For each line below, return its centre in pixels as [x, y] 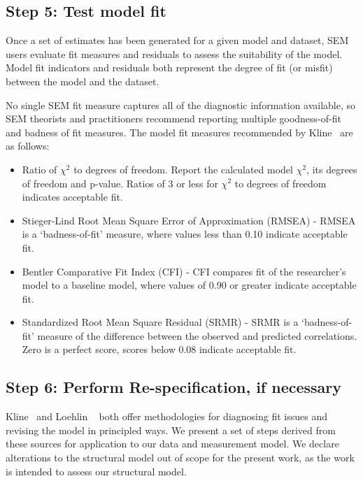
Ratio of [40, 169]
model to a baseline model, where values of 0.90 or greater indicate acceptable [189, 285]
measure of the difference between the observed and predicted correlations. [197, 335]
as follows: [28, 146]
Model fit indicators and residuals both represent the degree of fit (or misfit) [169, 67]
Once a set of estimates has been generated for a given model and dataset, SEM [177, 40]
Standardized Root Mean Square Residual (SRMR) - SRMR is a [160, 322]
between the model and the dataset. [83, 81]
